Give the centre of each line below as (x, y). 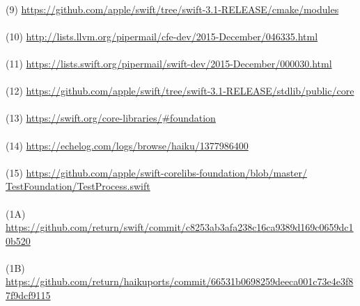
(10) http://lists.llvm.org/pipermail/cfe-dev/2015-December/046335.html (162, 36)
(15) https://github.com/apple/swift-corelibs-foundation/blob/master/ (156, 172)
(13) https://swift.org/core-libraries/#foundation (111, 118)
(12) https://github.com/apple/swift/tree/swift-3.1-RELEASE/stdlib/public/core (180, 91)
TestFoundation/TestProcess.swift (78, 186)
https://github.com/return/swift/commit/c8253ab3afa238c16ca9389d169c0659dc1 (180, 227)
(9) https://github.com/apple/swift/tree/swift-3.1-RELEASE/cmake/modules (172, 9)
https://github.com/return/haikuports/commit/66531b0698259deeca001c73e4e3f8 (180, 281)
